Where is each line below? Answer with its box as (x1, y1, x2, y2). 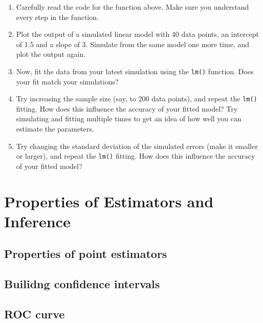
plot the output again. (16, 49, 86, 59)
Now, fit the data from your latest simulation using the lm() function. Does (16, 66, 254, 76)
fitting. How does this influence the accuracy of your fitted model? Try (16, 103, 238, 114)
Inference (4, 210, 71, 231)
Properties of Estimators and (4, 190, 214, 211)
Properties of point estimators (4, 246, 167, 262)
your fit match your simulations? (16, 76, 119, 87)
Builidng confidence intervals (4, 276, 160, 292)
